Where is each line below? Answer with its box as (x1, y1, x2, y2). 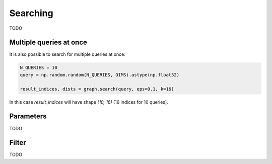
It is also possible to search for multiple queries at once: (9, 51, 126, 57)
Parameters (9, 112, 47, 121)
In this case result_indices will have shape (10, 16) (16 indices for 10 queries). (9, 99, 168, 105)
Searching (9, 8, 53, 19)
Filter (9, 138, 26, 147)
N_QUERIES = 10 (20, 65, 57, 70)
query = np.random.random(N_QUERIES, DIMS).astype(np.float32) (20, 72, 180, 77)
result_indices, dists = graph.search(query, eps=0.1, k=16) (20, 86, 174, 92)
